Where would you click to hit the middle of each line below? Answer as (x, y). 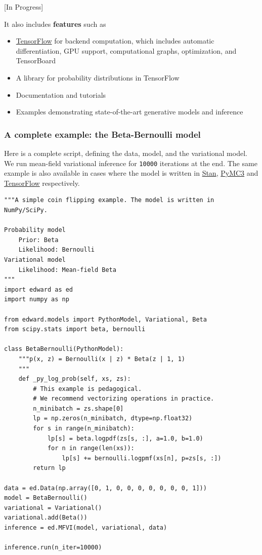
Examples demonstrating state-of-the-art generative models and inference (129, 112)
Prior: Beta (38, 240)
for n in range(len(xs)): (91, 448)
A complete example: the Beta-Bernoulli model (102, 134)
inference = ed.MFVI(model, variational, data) (86, 528)
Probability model (35, 230)
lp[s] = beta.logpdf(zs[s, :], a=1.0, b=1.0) (125, 438)
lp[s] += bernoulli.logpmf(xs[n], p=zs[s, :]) (142, 458)
